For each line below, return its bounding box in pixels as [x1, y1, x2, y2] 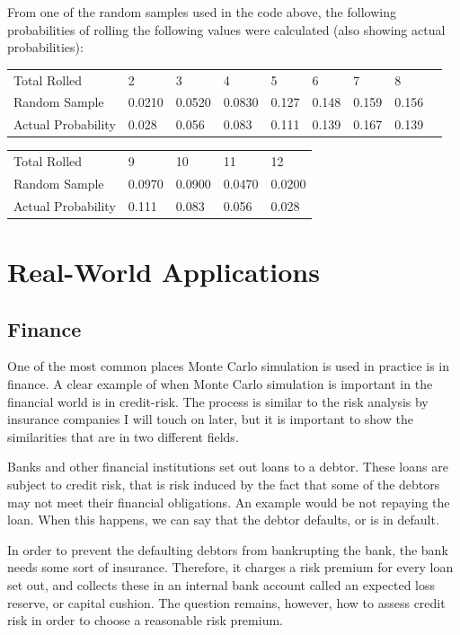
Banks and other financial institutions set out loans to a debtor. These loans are [7, 457, 448, 476]
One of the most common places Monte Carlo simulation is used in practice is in [7, 357, 450, 375]
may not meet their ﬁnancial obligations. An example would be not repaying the [7, 492, 450, 511]
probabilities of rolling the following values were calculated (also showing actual [7, 20, 446, 39]
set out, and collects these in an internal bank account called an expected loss [7, 575, 435, 594]
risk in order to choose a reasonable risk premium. [7, 611, 283, 630]
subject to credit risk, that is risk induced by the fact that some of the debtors [7, 474, 440, 493]
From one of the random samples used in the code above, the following [7, 3, 396, 21]
